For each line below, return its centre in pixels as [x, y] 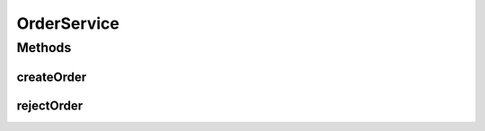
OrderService [68, 23]
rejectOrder [50, 105]
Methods [44, 48]
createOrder [52, 77]
